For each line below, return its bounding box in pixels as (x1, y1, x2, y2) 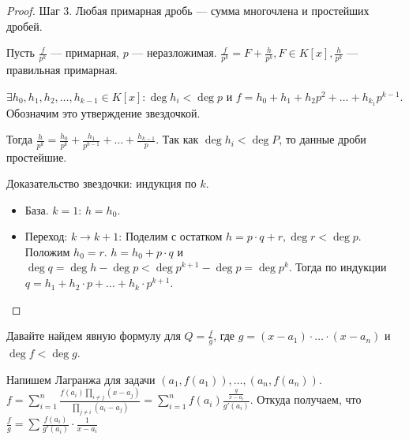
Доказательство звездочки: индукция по (6, 175, 197, 192)
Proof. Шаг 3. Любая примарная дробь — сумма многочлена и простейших (6, 2, 370, 18)
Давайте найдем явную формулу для (6, 327, 181, 344)
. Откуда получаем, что (250, 391, 362, 408)
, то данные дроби (279, 131, 366, 147)
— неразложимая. (132, 44, 217, 61)
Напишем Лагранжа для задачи (6, 371, 156, 387)
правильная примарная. (6, 62, 118, 78)
